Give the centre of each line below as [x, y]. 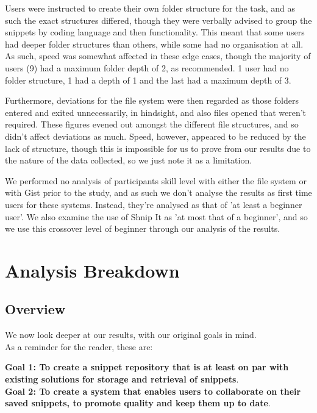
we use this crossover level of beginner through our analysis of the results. [143, 228]
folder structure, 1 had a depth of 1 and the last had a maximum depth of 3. [148, 80]
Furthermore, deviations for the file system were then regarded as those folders [152, 100]
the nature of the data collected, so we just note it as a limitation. [129, 160]
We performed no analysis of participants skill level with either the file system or [156, 180]
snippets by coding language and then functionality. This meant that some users [155, 32]
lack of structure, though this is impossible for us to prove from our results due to [158, 148]
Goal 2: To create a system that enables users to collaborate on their [153, 391]
